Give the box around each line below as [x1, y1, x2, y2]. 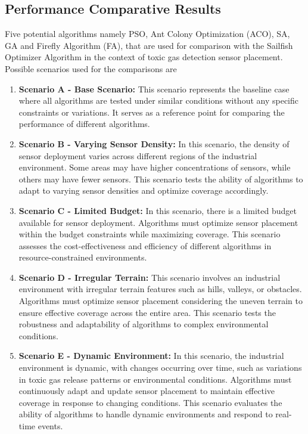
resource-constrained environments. [18, 251, 147, 263]
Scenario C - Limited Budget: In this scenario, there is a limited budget [18, 204, 297, 216]
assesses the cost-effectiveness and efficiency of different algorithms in [18, 239, 272, 252]
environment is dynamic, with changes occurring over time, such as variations [18, 361, 302, 374]
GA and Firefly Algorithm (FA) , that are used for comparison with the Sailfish [5, 39, 293, 51]
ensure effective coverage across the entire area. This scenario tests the [18, 306, 276, 318]
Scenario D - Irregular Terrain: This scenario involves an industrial [18, 271, 281, 283]
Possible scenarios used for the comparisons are [5, 62, 177, 75]
